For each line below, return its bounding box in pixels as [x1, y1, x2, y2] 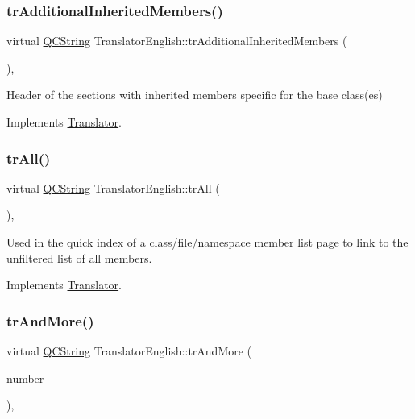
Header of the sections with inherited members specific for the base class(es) [6, 86, 383, 103]
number [6, 369, 44, 386]
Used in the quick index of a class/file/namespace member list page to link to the [6, 234, 409, 250]
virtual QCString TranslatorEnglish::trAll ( [6, 179, 220, 196]
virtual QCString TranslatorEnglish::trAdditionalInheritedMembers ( [6, 32, 347, 49]
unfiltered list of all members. [6, 249, 152, 266]
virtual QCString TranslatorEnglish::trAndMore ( [6, 342, 252, 359]
